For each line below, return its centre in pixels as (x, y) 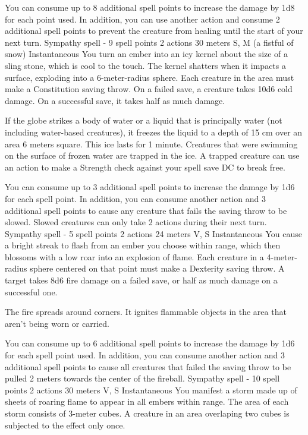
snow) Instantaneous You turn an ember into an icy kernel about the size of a (147, 54)
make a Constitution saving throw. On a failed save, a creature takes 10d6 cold (149, 89)
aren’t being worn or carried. (57, 323)
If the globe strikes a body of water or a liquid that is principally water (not (144, 120)
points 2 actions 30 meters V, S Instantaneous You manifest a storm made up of (151, 390)
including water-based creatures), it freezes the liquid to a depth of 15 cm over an (154, 132)
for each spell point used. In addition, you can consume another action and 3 (145, 355)
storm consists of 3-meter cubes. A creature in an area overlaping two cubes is (147, 413)
